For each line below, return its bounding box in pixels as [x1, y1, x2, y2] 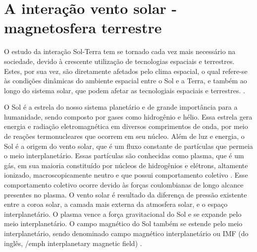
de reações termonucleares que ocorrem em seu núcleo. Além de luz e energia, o [4, 131, 245, 141]
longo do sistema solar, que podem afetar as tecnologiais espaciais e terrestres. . [4, 85, 245, 95]
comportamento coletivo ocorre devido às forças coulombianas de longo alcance [4, 180, 244, 190]
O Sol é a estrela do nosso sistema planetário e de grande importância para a [4, 102, 238, 112]
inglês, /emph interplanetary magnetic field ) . [4, 238, 142, 248]
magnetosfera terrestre [4, 17, 162, 38]
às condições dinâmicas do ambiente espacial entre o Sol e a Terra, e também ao [4, 75, 247, 86]
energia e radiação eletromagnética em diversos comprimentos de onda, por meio [4, 121, 248, 131]
